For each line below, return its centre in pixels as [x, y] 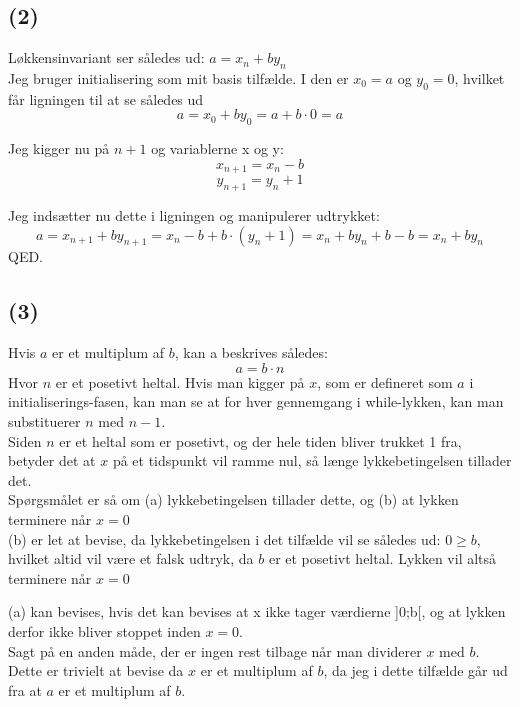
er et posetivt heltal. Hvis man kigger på [180, 381]
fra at [25, 689]
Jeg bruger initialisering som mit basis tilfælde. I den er [178, 78]
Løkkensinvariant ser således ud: [106, 57]
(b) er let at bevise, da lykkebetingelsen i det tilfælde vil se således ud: [224, 538]
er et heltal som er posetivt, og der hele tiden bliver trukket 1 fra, [260, 440]
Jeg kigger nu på [59, 148]
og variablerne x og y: [217, 148]
